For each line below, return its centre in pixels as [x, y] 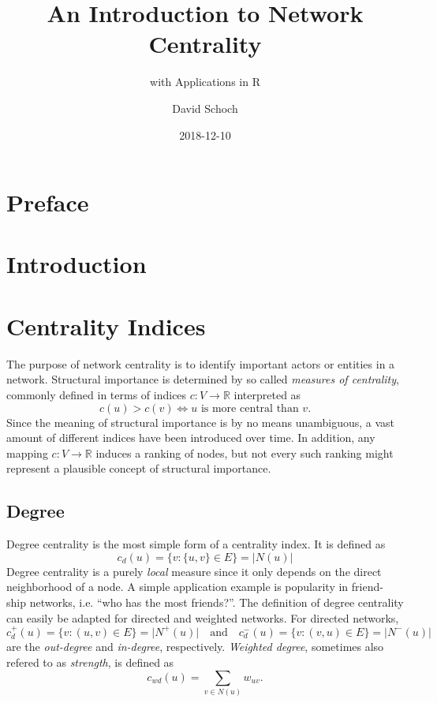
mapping [27, 452]
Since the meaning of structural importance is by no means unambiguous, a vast [201, 422]
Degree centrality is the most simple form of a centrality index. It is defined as [196, 544]
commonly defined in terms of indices [97, 394]
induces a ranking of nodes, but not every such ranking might [245, 452]
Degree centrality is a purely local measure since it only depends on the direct [194, 571]
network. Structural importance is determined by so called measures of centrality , [203, 379]
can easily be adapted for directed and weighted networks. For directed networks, [203, 617]
